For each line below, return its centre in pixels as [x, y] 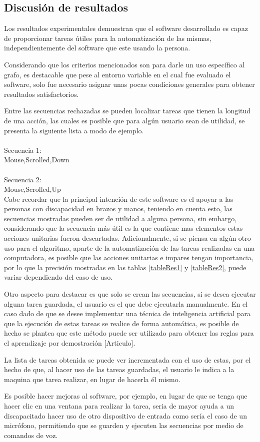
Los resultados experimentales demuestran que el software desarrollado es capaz [126, 28]
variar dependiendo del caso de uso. [58, 277]
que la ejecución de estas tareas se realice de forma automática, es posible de [121, 323]
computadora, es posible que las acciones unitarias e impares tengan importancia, [129, 257]
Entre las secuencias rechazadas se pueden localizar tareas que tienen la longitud [127, 111]
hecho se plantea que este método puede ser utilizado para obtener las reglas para [129, 333]
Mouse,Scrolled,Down [37, 160]
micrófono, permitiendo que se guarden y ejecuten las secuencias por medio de [124, 425]
